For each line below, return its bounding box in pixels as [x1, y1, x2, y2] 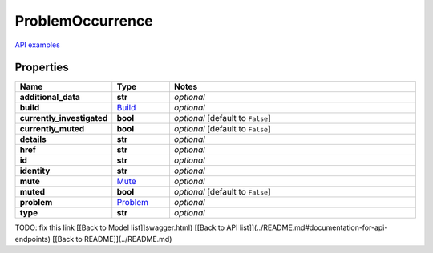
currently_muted [19, 123, 85, 135]
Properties [14, 61, 69, 74]
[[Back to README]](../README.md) [52, 234, 172, 243]
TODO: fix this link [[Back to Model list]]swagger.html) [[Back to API [14, 223, 238, 232]
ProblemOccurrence [14, 12, 154, 30]
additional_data [19, 92, 80, 103]
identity [19, 165, 51, 176]
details [19, 134, 47, 145]
